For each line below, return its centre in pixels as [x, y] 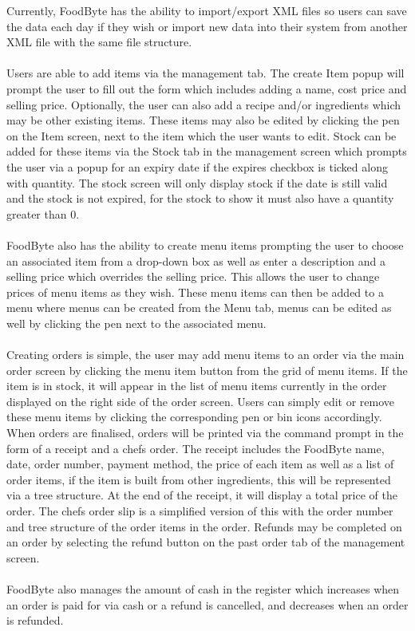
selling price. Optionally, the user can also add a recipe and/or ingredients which [204, 104]
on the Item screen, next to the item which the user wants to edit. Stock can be [202, 135]
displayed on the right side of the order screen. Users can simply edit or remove [201, 401]
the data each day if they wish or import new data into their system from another [207, 26]
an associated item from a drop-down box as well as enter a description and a [196, 260]
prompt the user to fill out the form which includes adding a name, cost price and [207, 88]
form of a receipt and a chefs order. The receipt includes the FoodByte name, [196, 448]
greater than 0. [43, 213]
